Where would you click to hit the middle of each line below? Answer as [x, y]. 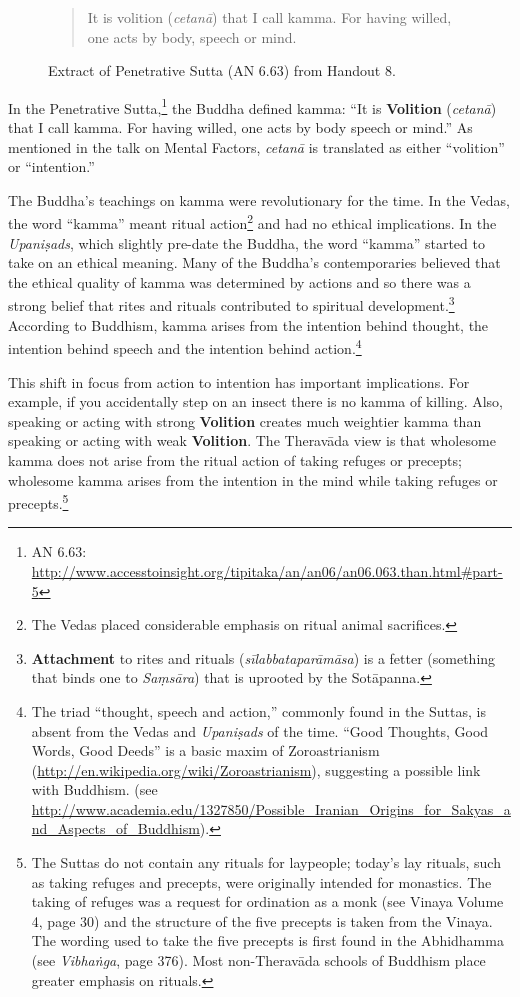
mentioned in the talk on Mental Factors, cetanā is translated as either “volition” [256, 146]
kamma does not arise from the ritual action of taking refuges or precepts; [235, 459]
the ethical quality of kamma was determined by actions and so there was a [239, 281]
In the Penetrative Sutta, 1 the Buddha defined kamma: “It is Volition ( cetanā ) [252, 106]
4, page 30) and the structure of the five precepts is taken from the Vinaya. [262, 920]
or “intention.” [51, 166]
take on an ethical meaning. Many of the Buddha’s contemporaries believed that [254, 262]
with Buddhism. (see [94, 789]
